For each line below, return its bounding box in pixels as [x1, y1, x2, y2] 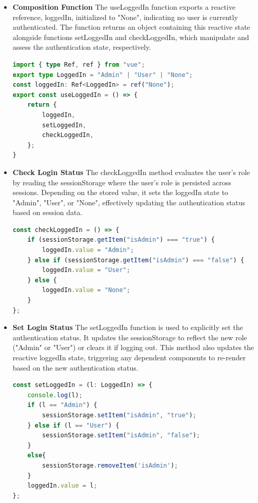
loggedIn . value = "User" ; [42, 266, 130, 274]
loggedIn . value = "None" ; [42, 286, 130, 294]
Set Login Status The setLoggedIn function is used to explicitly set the [12, 322, 243, 333]
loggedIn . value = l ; [27, 482, 97, 490]
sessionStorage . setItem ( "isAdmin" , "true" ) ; [42, 411, 196, 419]
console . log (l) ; [27, 391, 83, 399]
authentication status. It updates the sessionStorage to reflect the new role [12, 332, 247, 342]
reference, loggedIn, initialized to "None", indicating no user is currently [12, 11, 238, 22]
